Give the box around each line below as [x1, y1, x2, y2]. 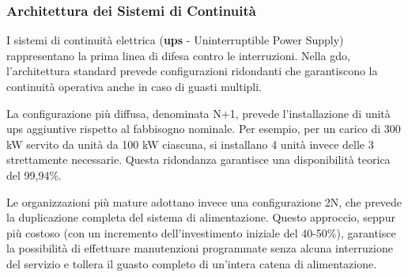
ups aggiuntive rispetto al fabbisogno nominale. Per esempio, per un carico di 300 [6, 120, 401, 137]
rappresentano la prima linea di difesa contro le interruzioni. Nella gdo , [6, 47, 350, 63]
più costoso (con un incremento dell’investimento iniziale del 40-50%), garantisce [6, 224, 396, 241]
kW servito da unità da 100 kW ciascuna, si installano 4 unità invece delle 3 [6, 135, 374, 152]
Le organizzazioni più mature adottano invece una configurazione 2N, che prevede [6, 193, 402, 210]
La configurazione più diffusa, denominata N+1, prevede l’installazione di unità [6, 104, 391, 121]
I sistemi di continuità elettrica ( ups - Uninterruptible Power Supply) [6, 32, 344, 48]
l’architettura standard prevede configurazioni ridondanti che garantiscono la [6, 63, 378, 79]
